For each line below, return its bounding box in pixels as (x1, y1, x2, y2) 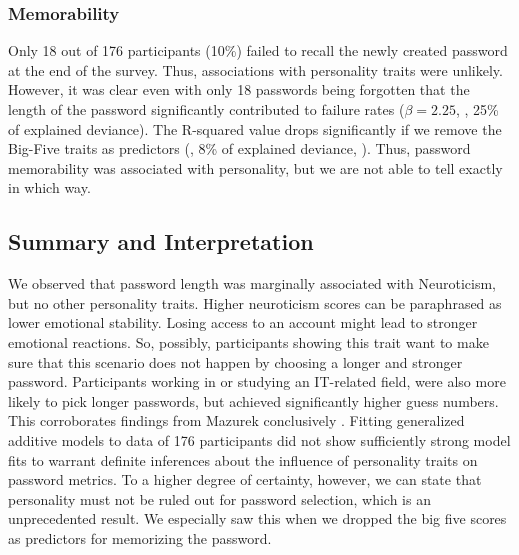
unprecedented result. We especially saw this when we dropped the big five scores (8, 508, 507, 529)
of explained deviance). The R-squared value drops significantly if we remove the (8, 118, 502, 139)
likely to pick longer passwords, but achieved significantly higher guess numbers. (8, 390, 499, 411)
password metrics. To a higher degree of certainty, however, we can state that (8, 469, 482, 490)
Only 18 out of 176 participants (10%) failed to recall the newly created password (8, 40, 508, 61)
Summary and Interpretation (8, 226, 314, 257)
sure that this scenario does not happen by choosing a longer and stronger (8, 351, 463, 372)
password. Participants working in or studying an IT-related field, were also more (8, 371, 506, 392)
